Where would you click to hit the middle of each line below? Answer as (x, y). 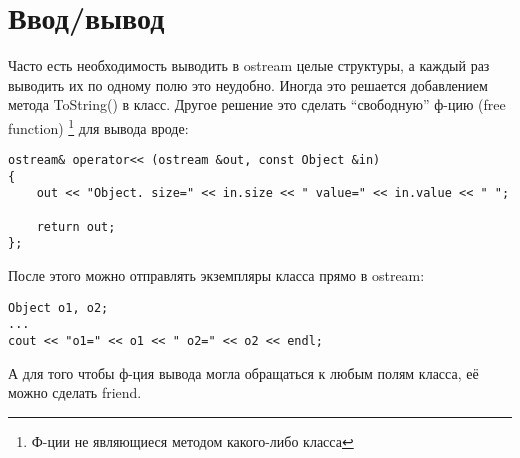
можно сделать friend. (75, 392)
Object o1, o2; (58, 307)
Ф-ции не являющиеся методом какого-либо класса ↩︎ (192, 440)
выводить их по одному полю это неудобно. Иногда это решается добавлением (248, 84)
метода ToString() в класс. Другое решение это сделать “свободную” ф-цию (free (257, 104)
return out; (76, 226)
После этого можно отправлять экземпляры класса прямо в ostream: (216, 275)
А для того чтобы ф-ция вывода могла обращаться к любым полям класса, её (243, 372)
